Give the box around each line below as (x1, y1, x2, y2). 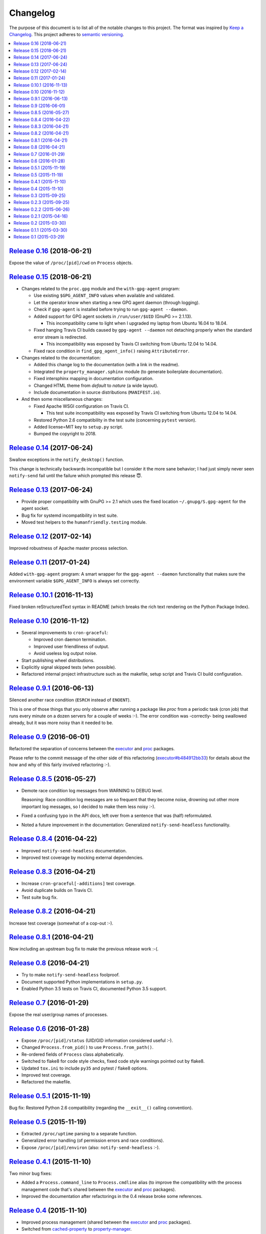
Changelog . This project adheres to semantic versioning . (9, 31, 124, 37)
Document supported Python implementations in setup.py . (21, 979, 143, 985)
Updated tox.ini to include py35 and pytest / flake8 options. (21, 1065, 148, 1071)
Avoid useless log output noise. (33, 651, 98, 656)
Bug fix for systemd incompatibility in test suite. (21, 512, 118, 518)
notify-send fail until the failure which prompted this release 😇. (9, 472, 142, 478)
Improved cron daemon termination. (33, 637, 107, 643)
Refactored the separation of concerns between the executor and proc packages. (9, 746, 175, 752)
